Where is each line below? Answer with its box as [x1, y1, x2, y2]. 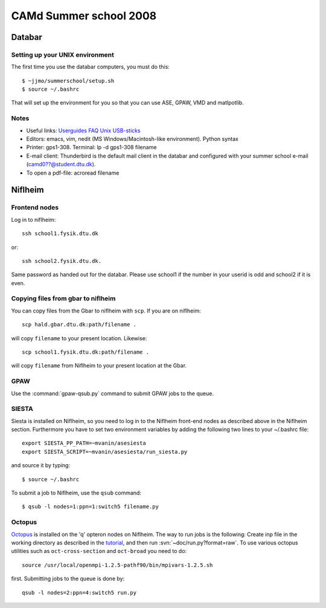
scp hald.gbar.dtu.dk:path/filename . [22, 321, 137, 328]
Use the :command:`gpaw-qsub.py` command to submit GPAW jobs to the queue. [11, 390, 214, 397]
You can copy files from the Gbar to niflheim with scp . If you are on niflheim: [11, 307, 202, 314]
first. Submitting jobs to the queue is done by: [11, 575, 125, 583]
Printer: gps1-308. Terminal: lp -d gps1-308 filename [26, 144, 157, 151]
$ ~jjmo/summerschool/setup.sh [22, 77, 115, 84]
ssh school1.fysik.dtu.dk [22, 230, 99, 237]
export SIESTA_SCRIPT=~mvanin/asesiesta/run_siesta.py [22, 448, 188, 455]
